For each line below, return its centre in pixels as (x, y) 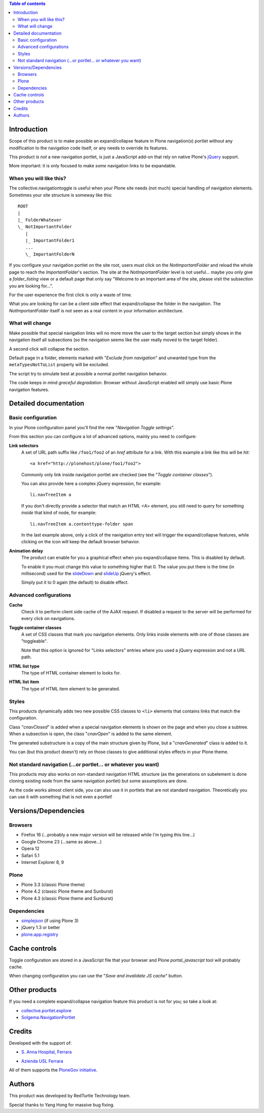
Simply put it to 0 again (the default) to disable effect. (75, 582)
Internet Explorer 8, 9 (43, 862)
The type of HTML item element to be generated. (71, 689)
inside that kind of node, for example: (59, 513)
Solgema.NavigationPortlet (48, 1018)
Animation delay (26, 551)
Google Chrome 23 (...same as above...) (62, 841)
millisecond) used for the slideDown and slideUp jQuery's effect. (86, 573)
